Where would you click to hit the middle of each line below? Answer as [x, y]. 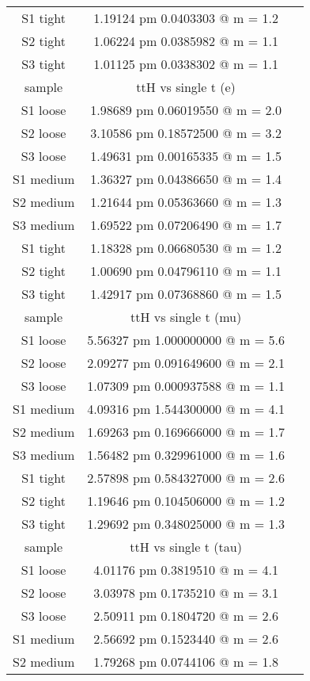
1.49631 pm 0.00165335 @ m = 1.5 [186, 156]
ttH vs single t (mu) [186, 317]
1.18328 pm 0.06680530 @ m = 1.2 [186, 248]
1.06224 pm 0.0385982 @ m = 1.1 [186, 41]
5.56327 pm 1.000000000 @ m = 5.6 [186, 340]
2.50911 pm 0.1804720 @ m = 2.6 [186, 616]
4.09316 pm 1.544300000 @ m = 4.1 [186, 409]
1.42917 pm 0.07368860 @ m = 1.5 [186, 294]
